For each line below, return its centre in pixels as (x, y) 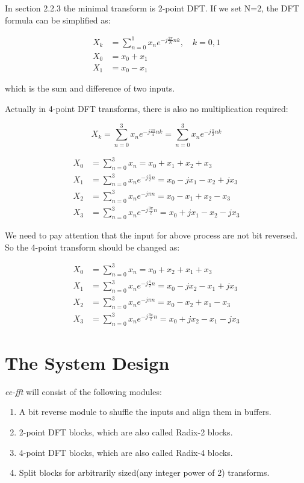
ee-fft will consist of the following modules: (83, 391)
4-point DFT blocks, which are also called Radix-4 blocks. (126, 452)
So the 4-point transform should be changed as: (92, 247)
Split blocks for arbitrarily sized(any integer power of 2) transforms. (144, 472)
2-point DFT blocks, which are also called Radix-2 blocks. (126, 432)
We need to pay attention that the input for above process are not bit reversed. (151, 235)
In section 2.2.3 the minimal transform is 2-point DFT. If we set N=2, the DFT (152, 8)
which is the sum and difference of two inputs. (90, 88)
